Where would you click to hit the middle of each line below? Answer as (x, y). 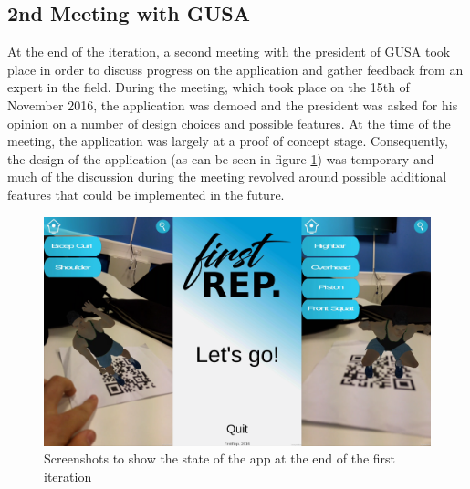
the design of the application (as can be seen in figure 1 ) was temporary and (221, 158)
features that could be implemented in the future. (146, 194)
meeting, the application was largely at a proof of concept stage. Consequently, (228, 141)
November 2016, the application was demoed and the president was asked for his (233, 104)
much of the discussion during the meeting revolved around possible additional (227, 177)
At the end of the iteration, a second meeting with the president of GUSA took (229, 52)
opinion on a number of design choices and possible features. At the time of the (229, 123)
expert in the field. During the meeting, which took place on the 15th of (209, 87)
